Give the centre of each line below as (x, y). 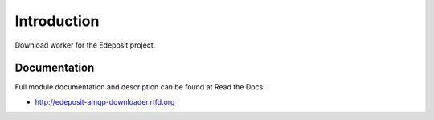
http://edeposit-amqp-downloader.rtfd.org (105, 101)
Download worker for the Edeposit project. (85, 45)
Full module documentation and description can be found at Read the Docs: (140, 87)
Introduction (57, 21)
